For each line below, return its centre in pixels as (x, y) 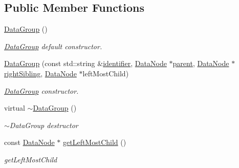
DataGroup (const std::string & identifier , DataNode (85, 63)
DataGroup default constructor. (53, 46)
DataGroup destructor (44, 125)
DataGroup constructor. (41, 90)
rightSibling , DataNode (40, 73)
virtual (15, 108)
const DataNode (29, 142)
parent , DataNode (201, 63)
